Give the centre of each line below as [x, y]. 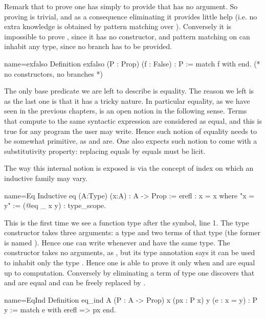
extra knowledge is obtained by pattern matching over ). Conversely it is [118, 26]
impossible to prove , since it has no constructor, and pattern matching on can [127, 36]
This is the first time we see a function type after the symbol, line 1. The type [127, 222]
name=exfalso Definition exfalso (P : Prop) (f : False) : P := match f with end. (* [132, 63]
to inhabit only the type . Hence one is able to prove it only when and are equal [130, 263]
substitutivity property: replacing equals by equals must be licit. [105, 151]
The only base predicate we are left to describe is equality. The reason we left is [129, 91]
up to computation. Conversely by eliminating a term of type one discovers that [129, 272]
